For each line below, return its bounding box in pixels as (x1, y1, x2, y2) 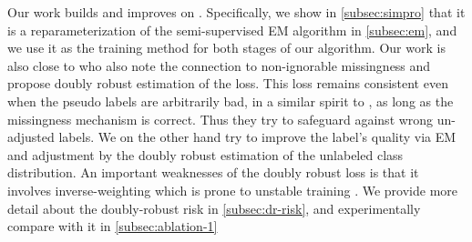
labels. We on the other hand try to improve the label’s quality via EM (58, 127, 457, 146)
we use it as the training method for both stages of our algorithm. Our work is (7, 38, 446, 57)
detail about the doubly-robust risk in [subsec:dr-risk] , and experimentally (7, 198, 421, 217)
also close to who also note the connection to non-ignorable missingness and (7, 55, 431, 75)
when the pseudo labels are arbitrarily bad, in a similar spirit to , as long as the (7, 91, 454, 110)
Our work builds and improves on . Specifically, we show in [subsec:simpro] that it (7, 3, 466, 21)
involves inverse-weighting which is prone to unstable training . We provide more (7, 180, 458, 199)
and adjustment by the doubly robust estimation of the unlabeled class (7, 145, 404, 164)
